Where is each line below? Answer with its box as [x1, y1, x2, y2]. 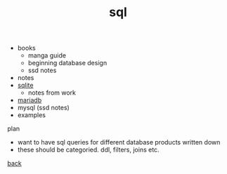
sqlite [17, 81, 34, 90]
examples [17, 111, 46, 119]
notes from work [27, 88, 76, 97]
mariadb [17, 96, 42, 105]
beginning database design [27, 59, 108, 67]
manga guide [27, 51, 67, 60]
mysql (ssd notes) [17, 103, 70, 112]
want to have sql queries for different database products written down [17, 138, 221, 147]
